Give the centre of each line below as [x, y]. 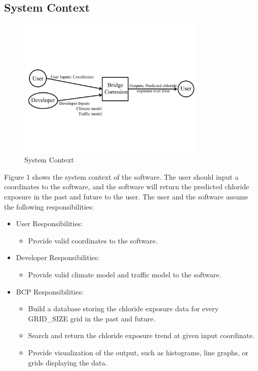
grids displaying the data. [68, 362]
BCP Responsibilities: [50, 291]
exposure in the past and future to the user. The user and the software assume [126, 196]
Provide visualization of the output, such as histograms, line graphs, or [138, 352]
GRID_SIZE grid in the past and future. [92, 318]
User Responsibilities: [49, 223]
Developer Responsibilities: [58, 257]
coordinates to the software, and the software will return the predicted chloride [127, 187]
